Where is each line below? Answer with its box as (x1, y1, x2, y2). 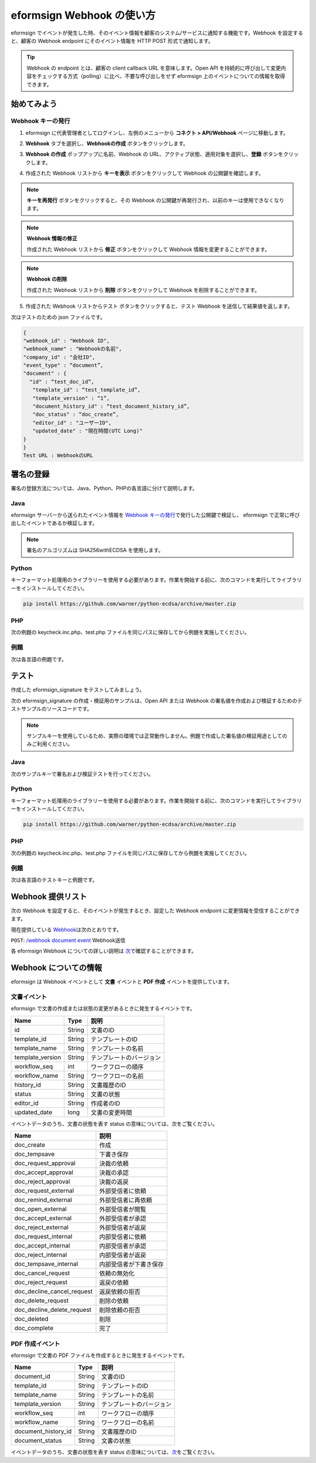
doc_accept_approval (14, 1168, 73, 1176)
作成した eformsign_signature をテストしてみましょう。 (11, 686, 145, 693)
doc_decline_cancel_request (14, 1287, 93, 1295)
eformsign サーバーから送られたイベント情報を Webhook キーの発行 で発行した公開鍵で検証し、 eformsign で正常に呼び (11, 512, 300, 518)
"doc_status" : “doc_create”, (32, 411, 119, 418)
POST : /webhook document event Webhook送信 (11, 937, 126, 944)
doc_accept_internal (14, 1241, 70, 1250)
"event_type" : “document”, (23, 362, 104, 369)
